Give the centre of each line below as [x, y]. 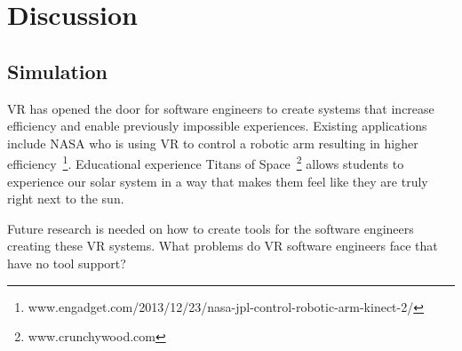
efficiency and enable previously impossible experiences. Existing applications [217, 126]
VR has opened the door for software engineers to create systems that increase [221, 108]
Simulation [58, 71]
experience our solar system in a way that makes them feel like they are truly [218, 181]
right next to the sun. [66, 199]
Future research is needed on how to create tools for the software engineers [211, 228]
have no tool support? [67, 263]
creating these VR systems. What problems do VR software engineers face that [223, 246]
